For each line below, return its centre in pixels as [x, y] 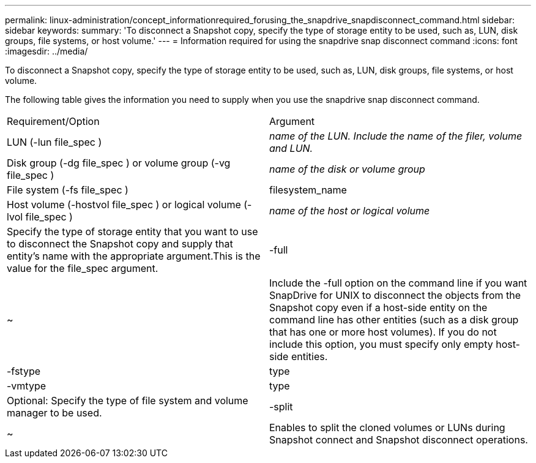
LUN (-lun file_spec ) [54, 142]
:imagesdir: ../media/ [47, 51]
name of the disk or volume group [347, 169]
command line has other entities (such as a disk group [394, 320]
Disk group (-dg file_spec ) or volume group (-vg [119, 163]
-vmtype [27, 386]
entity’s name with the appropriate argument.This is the [134, 256]
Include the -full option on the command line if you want [398, 283]
